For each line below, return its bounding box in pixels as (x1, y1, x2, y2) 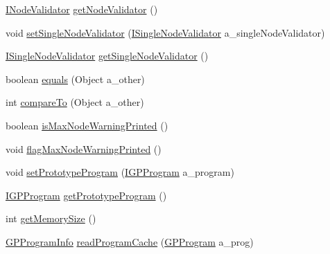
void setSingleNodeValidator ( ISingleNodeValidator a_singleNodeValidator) (6, 25, 325, 39)
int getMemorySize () (6, 211, 96, 226)
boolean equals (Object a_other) (6, 71, 145, 86)
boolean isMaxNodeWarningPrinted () (6, 118, 168, 132)
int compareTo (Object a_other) (6, 95, 144, 109)
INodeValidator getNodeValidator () (6, 2, 158, 16)
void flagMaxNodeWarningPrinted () (6, 141, 162, 156)
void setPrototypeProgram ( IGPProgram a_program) (6, 165, 234, 179)
